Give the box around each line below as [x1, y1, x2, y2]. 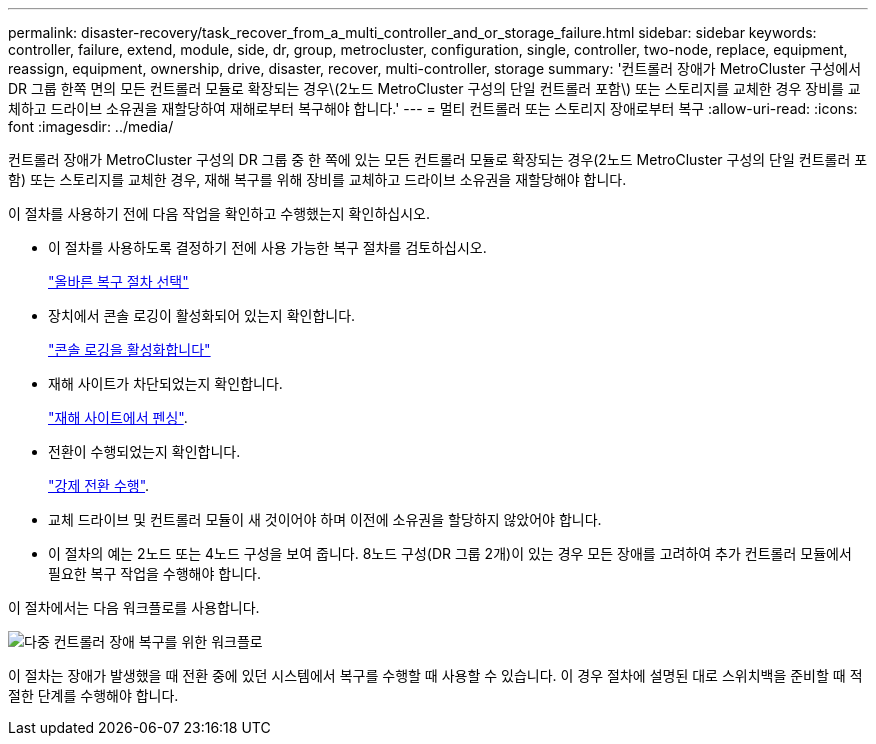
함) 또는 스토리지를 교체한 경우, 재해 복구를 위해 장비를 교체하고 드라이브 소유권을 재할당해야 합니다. [8, 171, 627, 188]
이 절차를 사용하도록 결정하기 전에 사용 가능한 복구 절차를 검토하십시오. [48, 239, 487, 256]
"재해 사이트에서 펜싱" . [48, 409, 188, 426]
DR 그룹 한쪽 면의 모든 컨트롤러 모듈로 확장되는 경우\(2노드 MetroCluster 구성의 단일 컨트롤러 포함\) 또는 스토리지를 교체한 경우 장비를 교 [8, 80, 861, 97]
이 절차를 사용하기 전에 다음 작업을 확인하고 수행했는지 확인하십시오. [8, 205, 430, 222]
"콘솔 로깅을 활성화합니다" [48, 341, 211, 358]
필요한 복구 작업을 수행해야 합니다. [48, 565, 261, 582]
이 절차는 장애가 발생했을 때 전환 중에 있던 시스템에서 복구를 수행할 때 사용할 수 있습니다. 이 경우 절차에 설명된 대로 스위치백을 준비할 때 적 [8, 667, 863, 684]
